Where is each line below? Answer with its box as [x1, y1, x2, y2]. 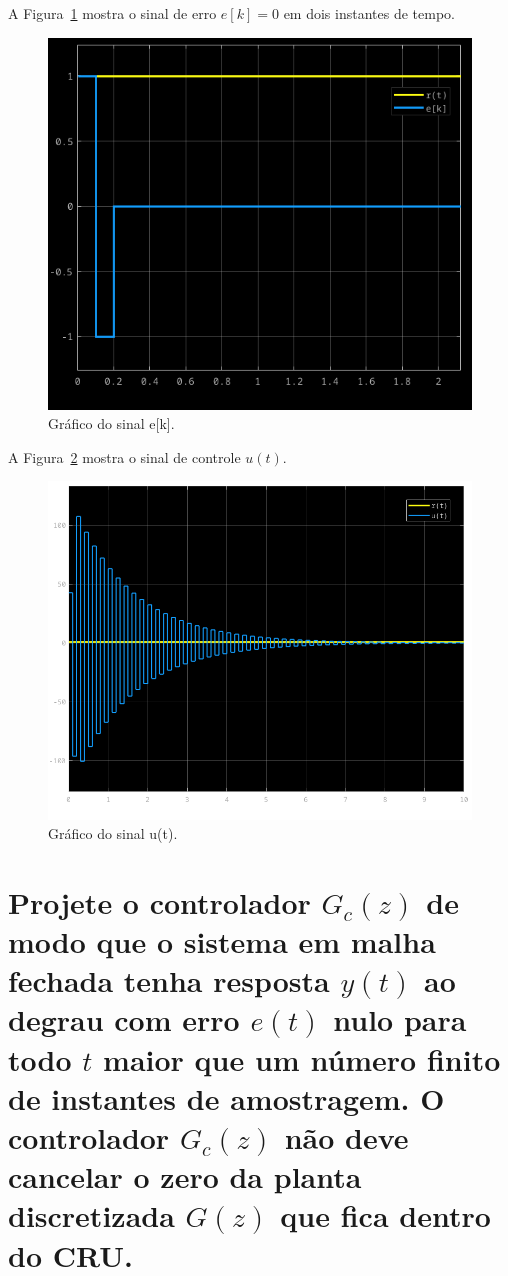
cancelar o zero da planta [8, 1156, 362, 1197]
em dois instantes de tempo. [283, 3, 455, 23]
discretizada [8, 1195, 175, 1236]
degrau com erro [8, 999, 240, 1040]
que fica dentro [280, 1195, 491, 1236]
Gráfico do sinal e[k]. [48, 413, 175, 434]
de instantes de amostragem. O [8, 1077, 445, 1118]
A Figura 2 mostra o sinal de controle [8, 446, 241, 467]
